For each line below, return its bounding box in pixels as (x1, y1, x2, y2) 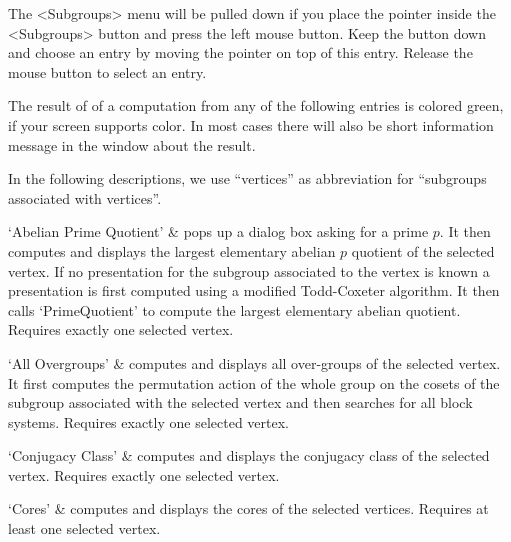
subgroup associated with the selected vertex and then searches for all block (8, 392, 473, 413)
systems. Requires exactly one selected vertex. (8, 411, 289, 432)
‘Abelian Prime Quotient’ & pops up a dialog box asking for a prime (8, 221, 429, 242)
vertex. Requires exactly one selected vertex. (8, 464, 280, 485)
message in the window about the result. (8, 134, 256, 155)
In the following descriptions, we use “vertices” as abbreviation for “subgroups (8, 168, 487, 189)
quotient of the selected (351, 240, 495, 261)
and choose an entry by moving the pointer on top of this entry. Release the (8, 42, 473, 63)
